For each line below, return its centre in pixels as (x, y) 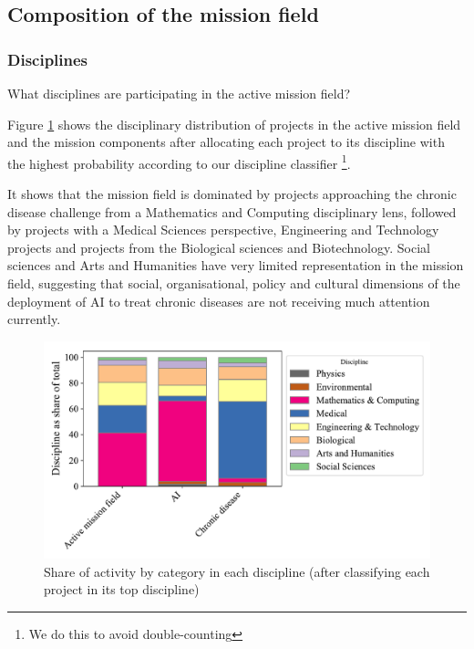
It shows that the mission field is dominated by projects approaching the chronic (232, 194)
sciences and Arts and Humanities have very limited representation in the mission (236, 265)
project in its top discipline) (122, 589)
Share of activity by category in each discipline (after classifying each (237, 571)
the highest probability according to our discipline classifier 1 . (179, 162)
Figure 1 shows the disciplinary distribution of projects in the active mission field (234, 124)
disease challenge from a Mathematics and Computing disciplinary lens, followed (232, 211)
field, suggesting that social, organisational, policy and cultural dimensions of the (234, 283)
